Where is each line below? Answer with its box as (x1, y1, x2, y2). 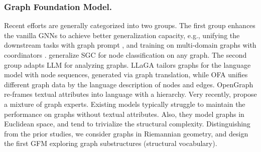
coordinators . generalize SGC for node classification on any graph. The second (4, 50, 247, 60)
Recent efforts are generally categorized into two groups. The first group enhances (4, 20, 255, 31)
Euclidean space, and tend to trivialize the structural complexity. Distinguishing (4, 118, 250, 129)
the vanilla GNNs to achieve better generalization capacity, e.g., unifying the (4, 30, 240, 40)
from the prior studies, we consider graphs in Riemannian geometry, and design (4, 128, 248, 138)
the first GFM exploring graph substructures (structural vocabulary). (4, 138, 217, 148)
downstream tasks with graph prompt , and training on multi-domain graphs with (4, 40, 256, 50)
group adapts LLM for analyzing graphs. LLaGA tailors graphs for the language (4, 59, 251, 70)
